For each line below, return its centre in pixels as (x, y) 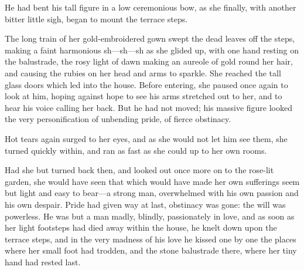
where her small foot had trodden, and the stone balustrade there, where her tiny (151, 250)
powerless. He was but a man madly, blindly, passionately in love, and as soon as (150, 216)
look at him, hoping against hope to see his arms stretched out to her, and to (144, 96)
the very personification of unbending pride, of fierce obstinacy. (118, 119)
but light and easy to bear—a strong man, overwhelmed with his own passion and (152, 193)
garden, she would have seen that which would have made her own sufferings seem (152, 181)
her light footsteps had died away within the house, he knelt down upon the (141, 227)
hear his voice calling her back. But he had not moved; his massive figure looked (148, 107)
